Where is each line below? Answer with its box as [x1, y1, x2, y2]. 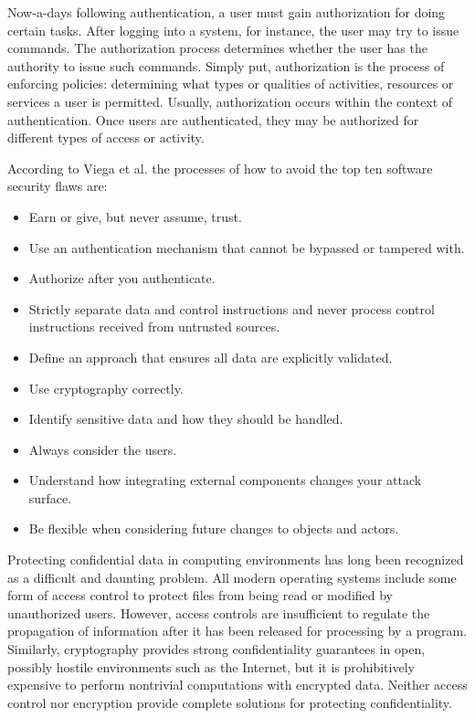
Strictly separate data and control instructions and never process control [28, 299, 435, 318]
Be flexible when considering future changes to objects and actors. [28, 519, 399, 538]
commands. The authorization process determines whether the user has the [7, 38, 427, 58]
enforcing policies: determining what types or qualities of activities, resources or [7, 74, 454, 93]
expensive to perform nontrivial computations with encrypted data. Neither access [7, 675, 468, 694]
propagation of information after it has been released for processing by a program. [7, 621, 468, 640]
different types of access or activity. [7, 128, 205, 147]
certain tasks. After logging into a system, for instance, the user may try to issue [7, 20, 459, 39]
